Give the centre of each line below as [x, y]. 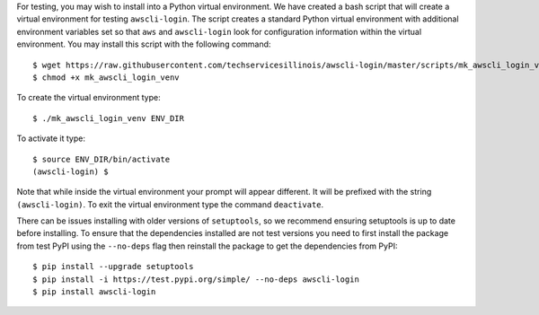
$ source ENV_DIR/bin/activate [102, 159]
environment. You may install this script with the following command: [144, 44]
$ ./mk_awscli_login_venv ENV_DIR [108, 118]
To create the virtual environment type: [88, 98]
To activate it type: [51, 138]
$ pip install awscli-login [94, 292]
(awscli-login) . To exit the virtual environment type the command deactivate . [170, 204]
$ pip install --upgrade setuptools [113, 267]
